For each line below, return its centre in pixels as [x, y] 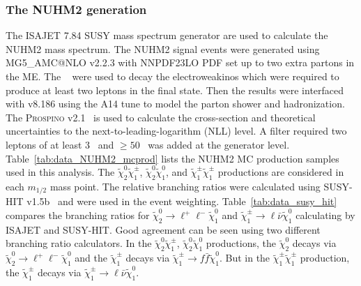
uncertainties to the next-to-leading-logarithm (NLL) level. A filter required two [176, 131]
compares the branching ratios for [78, 215]
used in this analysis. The [60, 172]
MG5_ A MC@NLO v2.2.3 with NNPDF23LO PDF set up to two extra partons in [180, 62]
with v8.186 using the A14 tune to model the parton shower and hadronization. [175, 104]
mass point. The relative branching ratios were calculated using [185, 186]
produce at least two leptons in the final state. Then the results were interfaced [175, 90]
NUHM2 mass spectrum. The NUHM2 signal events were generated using [163, 48]
